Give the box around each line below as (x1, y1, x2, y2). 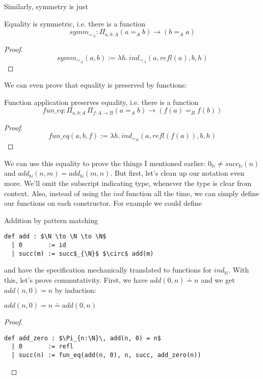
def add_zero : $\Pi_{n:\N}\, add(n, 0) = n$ (4, 334, 161, 342)
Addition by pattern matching (4, 214, 98, 225)
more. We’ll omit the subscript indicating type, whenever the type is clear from (4, 177, 252, 188)
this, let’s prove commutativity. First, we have (4, 274, 148, 285)
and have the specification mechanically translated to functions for (4, 264, 212, 275)
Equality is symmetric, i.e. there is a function (4, 18, 146, 29)
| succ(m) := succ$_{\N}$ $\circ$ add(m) (11, 250, 154, 257)
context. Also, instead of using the (4, 187, 111, 198)
